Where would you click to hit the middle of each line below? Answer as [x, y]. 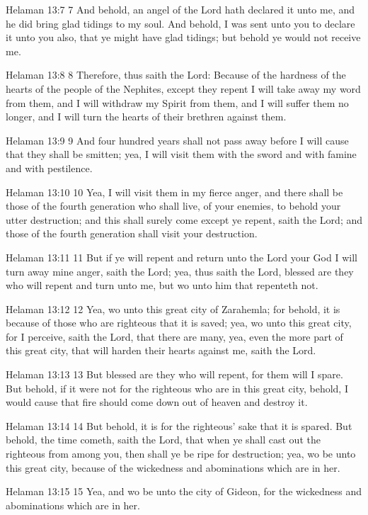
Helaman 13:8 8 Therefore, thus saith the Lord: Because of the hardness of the [176, 75]
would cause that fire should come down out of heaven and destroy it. [157, 402]
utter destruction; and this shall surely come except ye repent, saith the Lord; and [184, 219]
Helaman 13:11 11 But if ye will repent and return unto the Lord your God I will [182, 257]
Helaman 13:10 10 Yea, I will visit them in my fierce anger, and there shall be [174, 192]
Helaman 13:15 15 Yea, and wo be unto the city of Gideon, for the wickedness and [184, 491]
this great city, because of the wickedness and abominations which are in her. [173, 467]
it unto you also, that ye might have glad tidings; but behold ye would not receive [183, 37]
